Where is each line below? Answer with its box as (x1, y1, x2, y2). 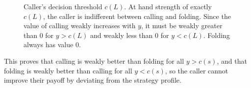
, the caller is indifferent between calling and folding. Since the (43, 11, 231, 21)
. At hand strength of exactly (124, 1, 212, 11)
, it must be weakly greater (141, 20, 223, 31)
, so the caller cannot (165, 65, 228, 75)
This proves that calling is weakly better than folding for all (4, 55, 184, 66)
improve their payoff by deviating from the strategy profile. (4, 75, 181, 85)
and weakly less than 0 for (90, 30, 169, 40)
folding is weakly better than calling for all (4, 65, 132, 75)
